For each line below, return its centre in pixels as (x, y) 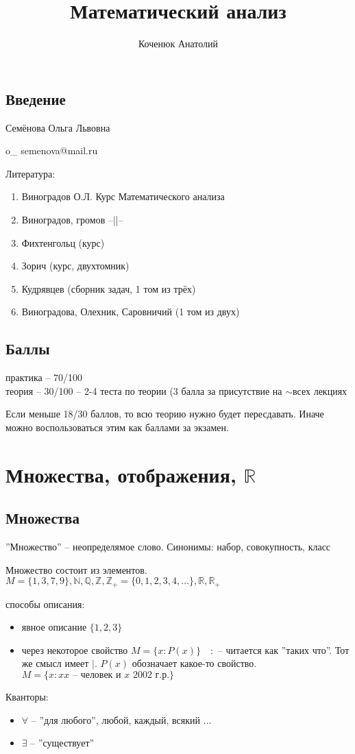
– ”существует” (62, 743)
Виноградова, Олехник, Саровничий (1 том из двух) (131, 312)
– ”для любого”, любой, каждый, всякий (116, 719)
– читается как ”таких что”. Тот (283, 649)
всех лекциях (320, 390)
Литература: (30, 173)
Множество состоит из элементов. (76, 569)
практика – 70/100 (44, 377)
